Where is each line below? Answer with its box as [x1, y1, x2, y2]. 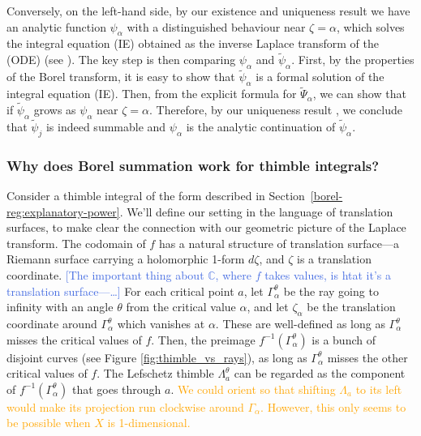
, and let [247, 298, 289, 315]
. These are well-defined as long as [215, 315, 385, 332]
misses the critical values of [6, 331, 142, 348]
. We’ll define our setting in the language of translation [119, 203, 393, 220]
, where [215, 267, 251, 284]
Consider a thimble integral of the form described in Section [6, 187, 305, 204]
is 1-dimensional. [107, 414, 191, 431]
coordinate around [6, 315, 97, 332]
